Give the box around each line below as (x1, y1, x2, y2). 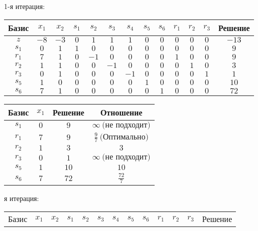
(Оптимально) (99, 132, 149, 141)
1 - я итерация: (4, 1, 45, 11)
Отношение (100, 106, 143, 118)
